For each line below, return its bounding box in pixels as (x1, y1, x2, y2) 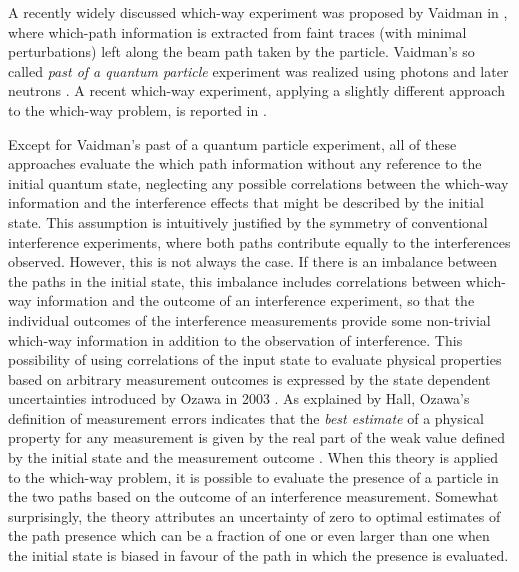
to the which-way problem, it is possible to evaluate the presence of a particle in (8, 466, 499, 487)
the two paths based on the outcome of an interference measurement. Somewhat (8, 486, 499, 507)
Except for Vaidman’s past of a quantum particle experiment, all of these (8, 133, 457, 154)
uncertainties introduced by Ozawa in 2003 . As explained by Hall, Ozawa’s (8, 388, 470, 409)
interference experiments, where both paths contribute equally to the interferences (8, 231, 511, 252)
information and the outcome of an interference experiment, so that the (36, 290, 475, 311)
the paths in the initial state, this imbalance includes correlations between (8, 270, 462, 291)
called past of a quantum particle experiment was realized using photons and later (8, 60, 509, 81)
